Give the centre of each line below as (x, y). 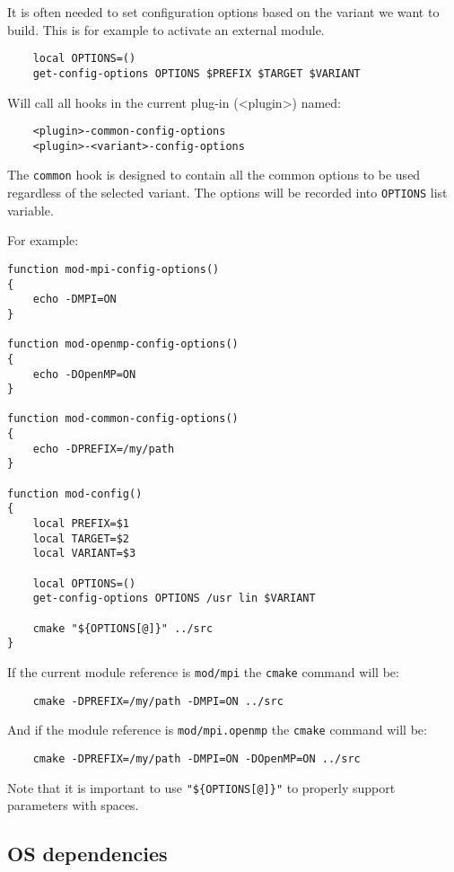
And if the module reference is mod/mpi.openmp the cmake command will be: (217, 730)
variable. (31, 210)
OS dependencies (87, 854)
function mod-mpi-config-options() (113, 269)
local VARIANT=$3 (84, 554)
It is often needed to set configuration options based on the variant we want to (223, 12)
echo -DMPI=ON (74, 299)
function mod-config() (75, 493)
